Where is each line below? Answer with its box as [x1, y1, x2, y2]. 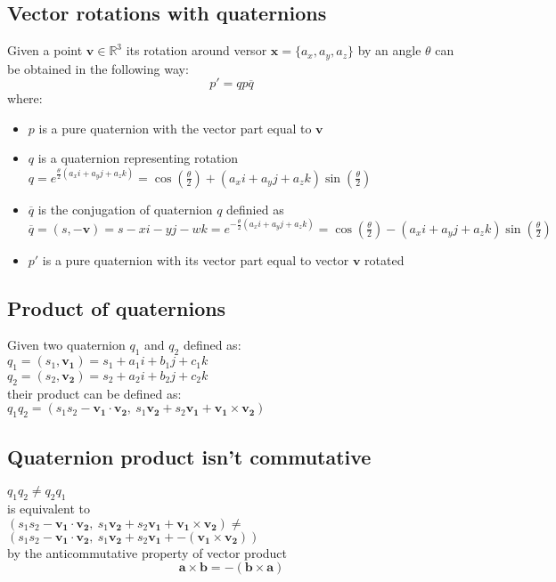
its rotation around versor [126, 41, 267, 60]
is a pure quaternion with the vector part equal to [38, 118, 312, 137]
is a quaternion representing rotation [37, 149, 239, 167]
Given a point [7, 41, 83, 60]
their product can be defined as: [7, 384, 182, 402]
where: [7, 89, 43, 108]
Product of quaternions [7, 294, 226, 321]
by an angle [357, 41, 421, 60]
